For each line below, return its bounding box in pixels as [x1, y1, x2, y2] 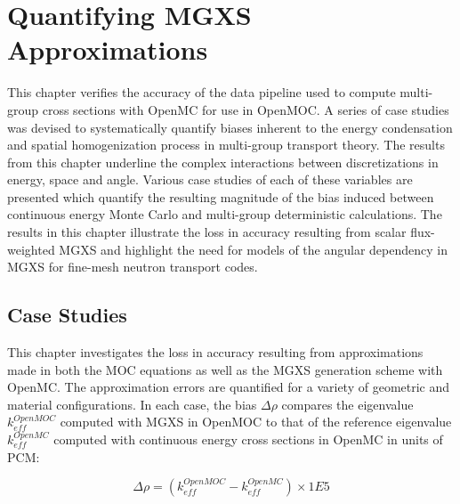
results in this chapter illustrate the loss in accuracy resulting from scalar [7, 223, 407, 241]
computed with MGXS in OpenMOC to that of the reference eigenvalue [60, 412, 452, 431]
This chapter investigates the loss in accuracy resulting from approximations [7, 343, 424, 362]
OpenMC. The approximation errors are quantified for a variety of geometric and [7, 378, 450, 396]
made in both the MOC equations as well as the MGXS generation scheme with [7, 360, 443, 378]
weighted [7, 240, 55, 258]
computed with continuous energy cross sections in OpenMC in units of [53, 430, 443, 449]
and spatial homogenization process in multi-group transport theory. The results [7, 135, 445, 154]
